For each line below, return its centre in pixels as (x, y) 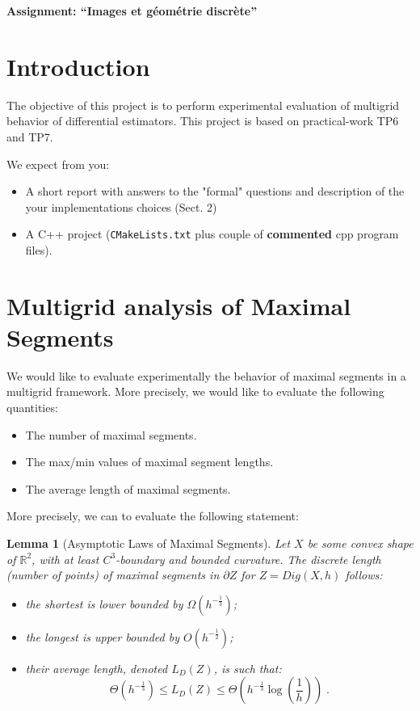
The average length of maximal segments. (128, 488)
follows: (364, 575)
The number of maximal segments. (111, 434)
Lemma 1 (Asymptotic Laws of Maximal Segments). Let (149, 543)
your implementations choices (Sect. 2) (121, 206)
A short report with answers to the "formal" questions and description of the (215, 191)
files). (39, 249)
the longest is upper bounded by (102, 636)
